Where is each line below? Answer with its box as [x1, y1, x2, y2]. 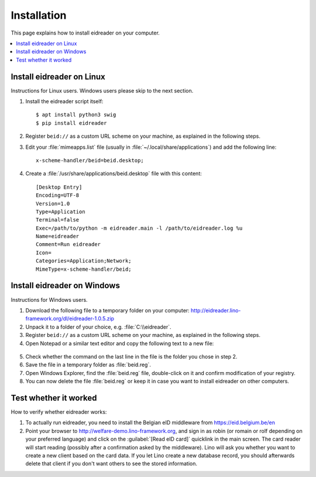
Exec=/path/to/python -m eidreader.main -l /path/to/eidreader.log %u [36, 224, 243, 231]
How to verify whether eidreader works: [11, 408, 107, 415]
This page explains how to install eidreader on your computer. [11, 29, 160, 36]
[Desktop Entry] [36, 183, 83, 190]
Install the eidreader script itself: [25, 98, 104, 105]
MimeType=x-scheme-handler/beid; [36, 265, 132, 272]
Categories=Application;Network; [36, 258, 132, 264]
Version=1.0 [36, 200, 70, 207]
